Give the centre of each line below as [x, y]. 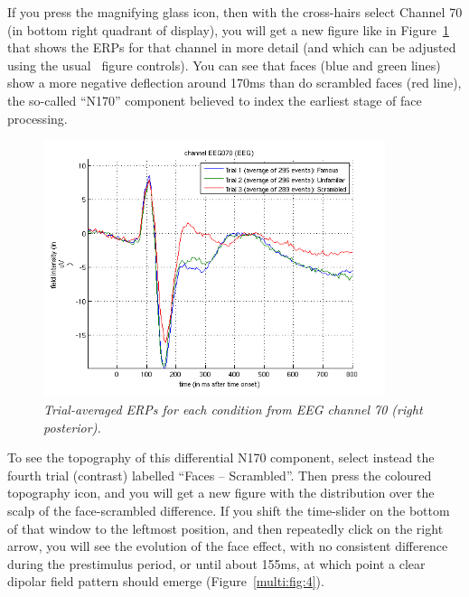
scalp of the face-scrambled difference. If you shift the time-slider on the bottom [229, 511]
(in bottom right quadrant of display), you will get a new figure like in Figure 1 [228, 29]
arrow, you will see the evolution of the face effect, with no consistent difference [228, 546]
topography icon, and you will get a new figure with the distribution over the [221, 493]
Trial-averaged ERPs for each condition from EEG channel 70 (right [233, 410]
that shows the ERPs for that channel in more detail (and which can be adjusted [232, 47]
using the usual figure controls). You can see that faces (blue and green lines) [224, 65]
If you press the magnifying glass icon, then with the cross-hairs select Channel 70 [235, 12]
